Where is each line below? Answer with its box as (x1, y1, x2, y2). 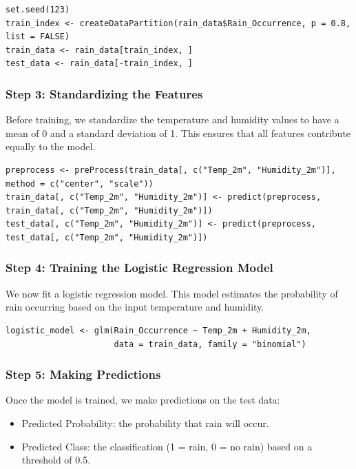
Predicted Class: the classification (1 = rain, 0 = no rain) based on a (21, 439, 313, 453)
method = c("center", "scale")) (6, 178, 154, 189)
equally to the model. (6, 139, 96, 154)
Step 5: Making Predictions (6, 366, 161, 383)
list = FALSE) (6, 32, 70, 42)
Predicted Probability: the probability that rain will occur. (21, 415, 269, 430)
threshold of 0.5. (21, 452, 91, 467)
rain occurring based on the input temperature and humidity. (6, 300, 264, 314)
